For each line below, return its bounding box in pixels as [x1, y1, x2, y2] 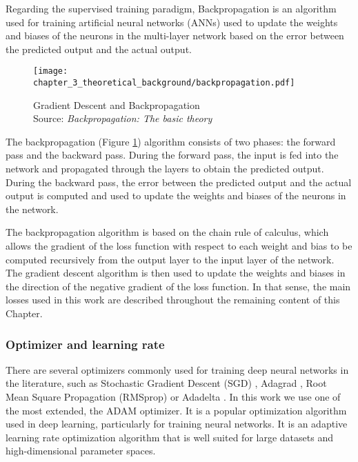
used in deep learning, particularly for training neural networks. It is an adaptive [6, 416, 348, 431]
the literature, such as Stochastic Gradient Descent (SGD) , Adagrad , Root [6, 376, 327, 390]
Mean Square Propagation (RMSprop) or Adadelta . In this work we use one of [6, 390, 341, 403]
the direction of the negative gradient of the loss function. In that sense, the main [6, 279, 351, 293]
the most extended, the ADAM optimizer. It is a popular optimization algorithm [6, 403, 347, 417]
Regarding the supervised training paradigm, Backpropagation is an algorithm [6, 1, 337, 15]
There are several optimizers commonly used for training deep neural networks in [6, 362, 349, 376]
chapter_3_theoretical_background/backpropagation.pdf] [33, 78, 295, 88]
